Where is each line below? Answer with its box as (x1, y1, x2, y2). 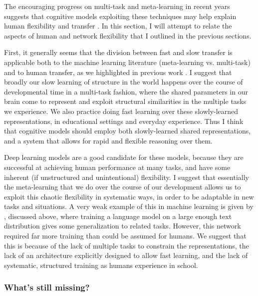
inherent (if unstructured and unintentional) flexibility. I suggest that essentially (4, 171, 249, 182)
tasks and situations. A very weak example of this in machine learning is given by (4, 201, 254, 211)
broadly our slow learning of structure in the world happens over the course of (4, 76, 243, 87)
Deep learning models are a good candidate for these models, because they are (4, 152, 244, 162)
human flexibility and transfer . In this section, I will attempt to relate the (4, 20, 232, 31)
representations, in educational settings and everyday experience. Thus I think (4, 115, 244, 126)
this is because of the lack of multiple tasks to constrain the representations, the (4, 240, 249, 250)
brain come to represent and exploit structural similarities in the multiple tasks (4, 96, 247, 106)
